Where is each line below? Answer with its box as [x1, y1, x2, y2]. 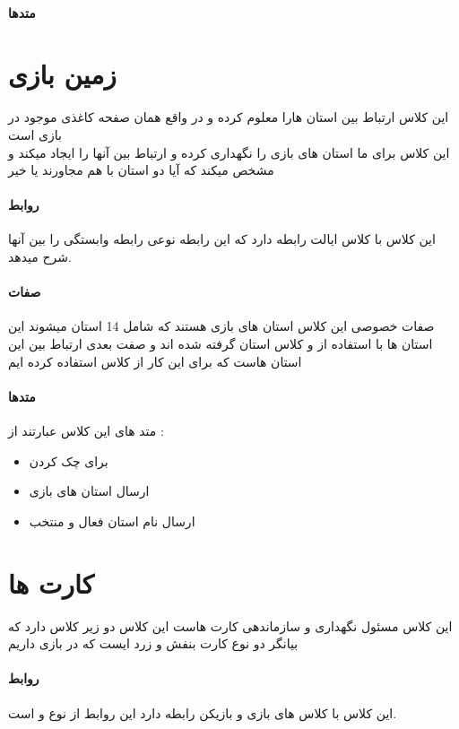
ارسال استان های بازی [29, 482, 150, 500]
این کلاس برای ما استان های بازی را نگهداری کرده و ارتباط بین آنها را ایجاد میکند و [8, 143, 450, 161]
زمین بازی [8, 56, 117, 92]
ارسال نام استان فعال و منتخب [29, 511, 195, 530]
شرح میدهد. [8, 247, 72, 266]
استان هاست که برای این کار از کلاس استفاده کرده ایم [8, 351, 302, 370]
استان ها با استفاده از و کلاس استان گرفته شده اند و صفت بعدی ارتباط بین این [8, 334, 433, 353]
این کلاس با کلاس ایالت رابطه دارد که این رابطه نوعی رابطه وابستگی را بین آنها [8, 230, 436, 248]
